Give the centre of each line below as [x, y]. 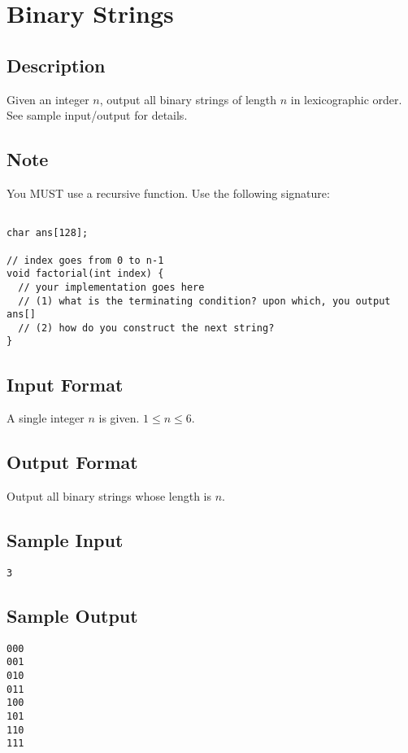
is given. [119, 418]
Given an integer [48, 99]
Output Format [72, 462]
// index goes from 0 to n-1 [85, 260]
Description [56, 65]
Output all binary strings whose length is [109, 496]
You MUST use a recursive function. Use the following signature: [168, 193]
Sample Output [72, 615]
